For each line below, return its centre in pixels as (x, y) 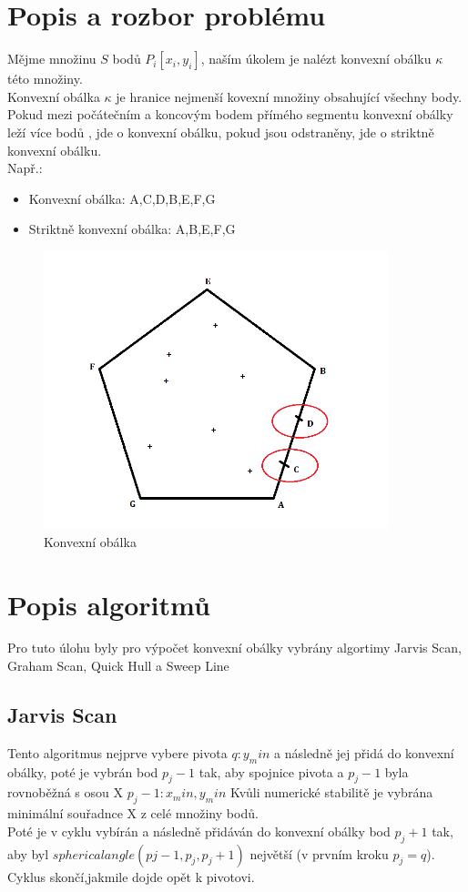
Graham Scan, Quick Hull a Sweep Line (118, 666)
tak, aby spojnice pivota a (271, 771)
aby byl (28, 853)
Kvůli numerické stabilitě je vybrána (331, 792)
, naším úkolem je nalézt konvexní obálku (316, 59)
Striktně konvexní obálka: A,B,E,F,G (132, 229)
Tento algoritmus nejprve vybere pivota (117, 752)
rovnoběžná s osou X (65, 792)
